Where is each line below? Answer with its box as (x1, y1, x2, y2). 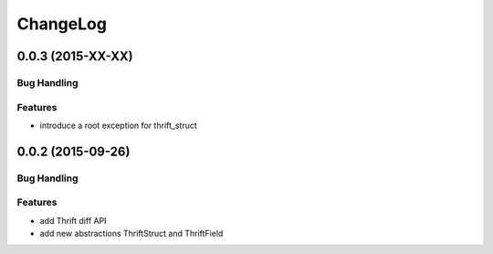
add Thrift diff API (39, 215, 107, 226)
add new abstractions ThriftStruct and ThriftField (39, 228, 224, 238)
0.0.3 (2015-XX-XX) (16, 48, 134, 64)
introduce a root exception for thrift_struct (39, 120, 198, 131)
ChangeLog (16, 14, 107, 34)
